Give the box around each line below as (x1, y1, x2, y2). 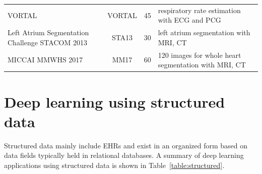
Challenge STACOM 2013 (8, 37, 87, 47)
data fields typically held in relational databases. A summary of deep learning (4, 150, 244, 160)
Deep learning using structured (4, 91, 225, 112)
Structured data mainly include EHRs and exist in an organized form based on (4, 140, 248, 150)
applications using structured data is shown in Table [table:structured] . (4, 159, 225, 170)
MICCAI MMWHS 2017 (8, 54, 83, 65)
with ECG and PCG (158, 15, 221, 25)
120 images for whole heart (158, 49, 241, 60)
